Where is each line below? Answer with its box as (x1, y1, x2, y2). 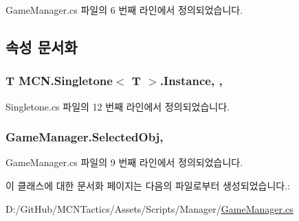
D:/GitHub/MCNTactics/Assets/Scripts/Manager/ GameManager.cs (5, 201, 294, 216)
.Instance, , (159, 72, 223, 89)
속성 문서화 (5, 36, 78, 57)
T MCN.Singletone (5, 72, 113, 89)
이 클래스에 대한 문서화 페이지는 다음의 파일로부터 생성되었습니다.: (5, 178, 290, 192)
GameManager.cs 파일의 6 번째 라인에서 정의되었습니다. (5, 3, 243, 16)
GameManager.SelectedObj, (5, 128, 164, 146)
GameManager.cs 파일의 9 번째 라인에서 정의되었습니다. (5, 155, 243, 170)
